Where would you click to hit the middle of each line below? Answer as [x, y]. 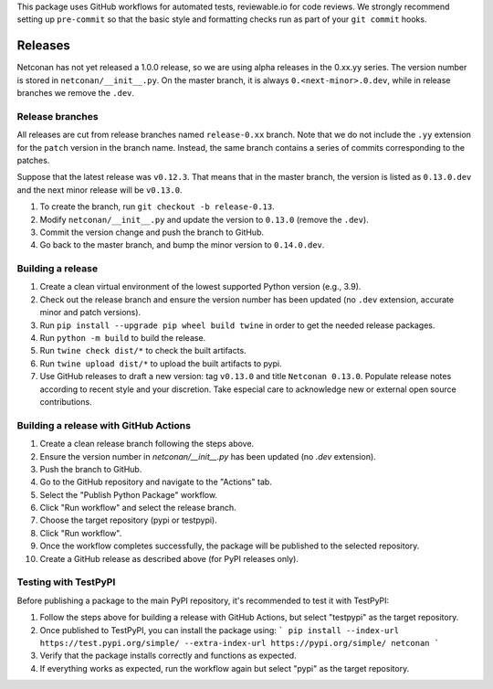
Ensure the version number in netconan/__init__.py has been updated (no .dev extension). [208, 456]
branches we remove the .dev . [76, 93]
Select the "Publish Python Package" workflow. [129, 494]
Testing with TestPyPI [66, 582]
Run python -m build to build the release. [123, 338]
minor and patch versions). [90, 313]
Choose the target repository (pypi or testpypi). [129, 520]
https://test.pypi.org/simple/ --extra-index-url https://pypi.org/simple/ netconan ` [240, 643]
